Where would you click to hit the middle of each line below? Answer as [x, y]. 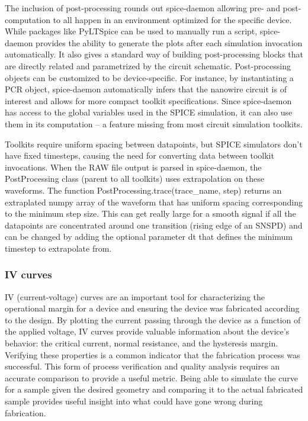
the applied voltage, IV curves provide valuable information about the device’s [147, 331]
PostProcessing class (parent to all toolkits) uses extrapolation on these [134, 179]
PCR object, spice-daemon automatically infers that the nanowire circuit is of [146, 89]
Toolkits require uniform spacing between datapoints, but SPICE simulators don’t [154, 144]
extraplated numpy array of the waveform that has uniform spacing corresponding [154, 202]
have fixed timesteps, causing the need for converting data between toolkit [139, 155]
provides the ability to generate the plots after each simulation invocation [169, 42]
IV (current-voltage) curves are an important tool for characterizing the [135, 296]
